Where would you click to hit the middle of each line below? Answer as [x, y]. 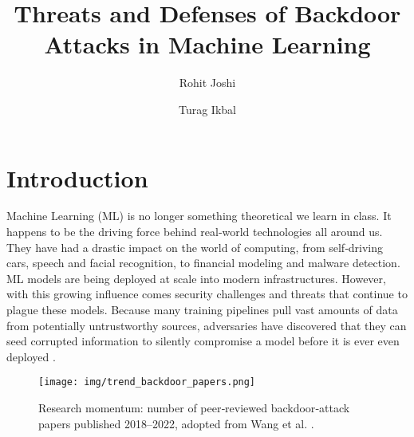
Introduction [77, 177]
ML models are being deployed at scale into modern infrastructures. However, [196, 278]
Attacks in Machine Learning [207, 44]
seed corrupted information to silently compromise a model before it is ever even [203, 341]
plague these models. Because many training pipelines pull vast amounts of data [202, 309]
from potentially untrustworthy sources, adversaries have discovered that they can [207, 325]
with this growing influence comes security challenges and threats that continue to [207, 294]
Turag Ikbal [207, 109]
